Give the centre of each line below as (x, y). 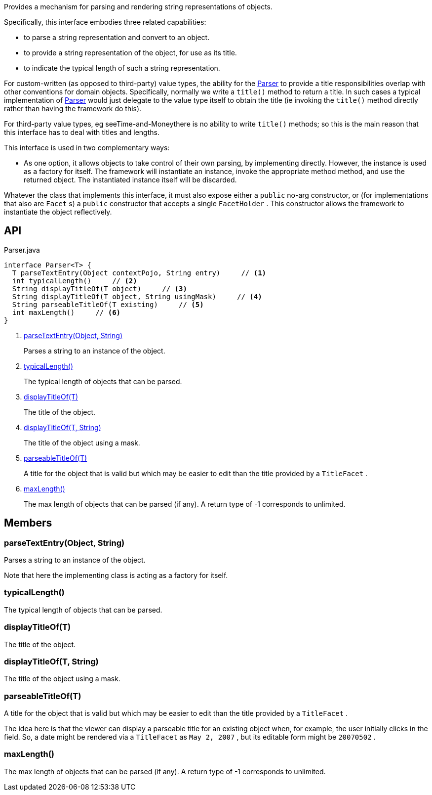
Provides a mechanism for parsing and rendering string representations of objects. (138, 7)
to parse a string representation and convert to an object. (117, 37)
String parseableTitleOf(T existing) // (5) (108, 304)
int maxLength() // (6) (66, 312)
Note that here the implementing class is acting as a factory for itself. (116, 575)
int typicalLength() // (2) (75, 281)
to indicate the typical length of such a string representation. (122, 68)
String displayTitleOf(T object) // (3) (99, 288)
